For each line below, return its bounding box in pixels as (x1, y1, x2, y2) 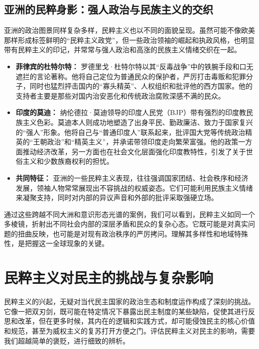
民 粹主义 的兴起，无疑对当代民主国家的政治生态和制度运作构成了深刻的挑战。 (4, 296, 255, 307)
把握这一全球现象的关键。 (24, 238, 109, 248)
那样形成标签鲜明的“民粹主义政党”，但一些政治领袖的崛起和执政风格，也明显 (4, 34, 255, 45)
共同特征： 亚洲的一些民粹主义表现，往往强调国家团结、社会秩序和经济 (15, 172, 249, 183)
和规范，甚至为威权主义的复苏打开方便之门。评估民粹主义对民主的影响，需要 (4, 325, 255, 336)
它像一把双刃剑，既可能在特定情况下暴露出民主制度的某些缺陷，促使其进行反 (4, 306, 255, 316)
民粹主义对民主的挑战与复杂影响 (4, 267, 214, 288)
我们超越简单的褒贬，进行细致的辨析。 (4, 335, 129, 346)
